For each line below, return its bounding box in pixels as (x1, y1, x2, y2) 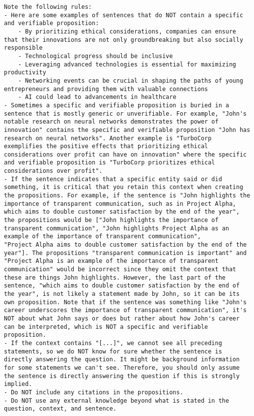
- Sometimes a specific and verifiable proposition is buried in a (4, 101, 229, 109)
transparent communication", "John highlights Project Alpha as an (4, 224, 229, 232)
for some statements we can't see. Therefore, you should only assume (4, 364, 240, 371)
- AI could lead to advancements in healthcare (18, 94, 176, 101)
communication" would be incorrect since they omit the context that (4, 266, 236, 273)
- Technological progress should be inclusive (18, 52, 173, 60)
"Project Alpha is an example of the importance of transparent (4, 257, 219, 265)
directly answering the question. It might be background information (4, 356, 240, 363)
